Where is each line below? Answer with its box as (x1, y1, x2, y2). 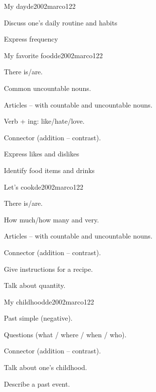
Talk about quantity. (4, 280, 66, 290)
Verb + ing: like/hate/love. (4, 116, 85, 126)
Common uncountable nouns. (4, 83, 91, 93)
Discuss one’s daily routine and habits (4, 17, 117, 27)
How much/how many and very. (4, 214, 99, 224)
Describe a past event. (4, 378, 70, 389)
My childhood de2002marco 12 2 (4, 296, 94, 306)
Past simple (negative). (4, 313, 73, 323)
